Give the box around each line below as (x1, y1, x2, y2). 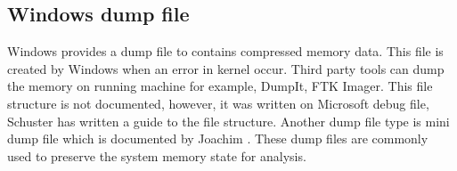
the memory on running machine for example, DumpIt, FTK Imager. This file (7, 77, 433, 95)
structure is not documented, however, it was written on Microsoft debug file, (7, 94, 429, 112)
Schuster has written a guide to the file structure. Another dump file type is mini (7, 111, 450, 130)
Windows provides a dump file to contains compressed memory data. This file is (7, 42, 444, 61)
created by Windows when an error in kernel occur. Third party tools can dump (7, 59, 445, 77)
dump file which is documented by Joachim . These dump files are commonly (7, 129, 428, 148)
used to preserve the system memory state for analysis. (7, 146, 306, 165)
